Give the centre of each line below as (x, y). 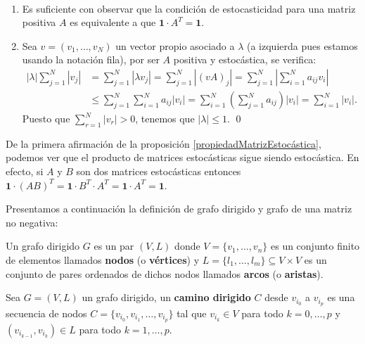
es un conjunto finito (315, 246)
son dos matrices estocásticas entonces (159, 171)
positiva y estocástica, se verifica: (245, 59)
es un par (114, 246)
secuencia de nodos (46, 313)
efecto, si (25, 171)
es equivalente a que (113, 22)
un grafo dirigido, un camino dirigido (166, 297)
